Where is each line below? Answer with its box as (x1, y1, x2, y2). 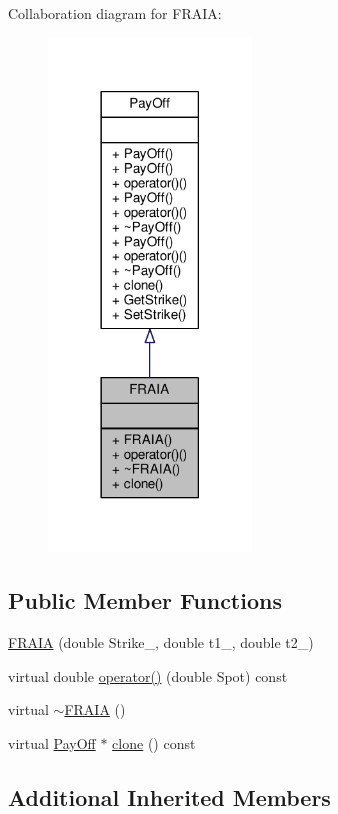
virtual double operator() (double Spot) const (8, 665, 288, 686)
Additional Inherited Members (8, 781, 331, 812)
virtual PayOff (8, 732, 96, 753)
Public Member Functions (8, 585, 282, 616)
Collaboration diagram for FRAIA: (8, 3, 222, 23)
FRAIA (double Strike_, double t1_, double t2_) (8, 632, 314, 653)
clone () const (112, 732, 196, 753)
